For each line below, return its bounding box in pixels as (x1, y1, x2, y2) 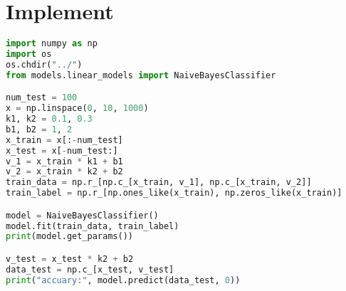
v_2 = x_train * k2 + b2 (6, 166, 123, 177)
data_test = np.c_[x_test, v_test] (6, 264, 174, 275)
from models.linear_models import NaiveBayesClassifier (6, 70, 276, 80)
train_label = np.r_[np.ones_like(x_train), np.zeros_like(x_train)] (6, 188, 342, 199)
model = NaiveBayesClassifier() (6, 210, 159, 221)
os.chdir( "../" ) (6, 59, 83, 70)
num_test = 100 (6, 92, 78, 103)
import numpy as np (6, 38, 98, 49)
